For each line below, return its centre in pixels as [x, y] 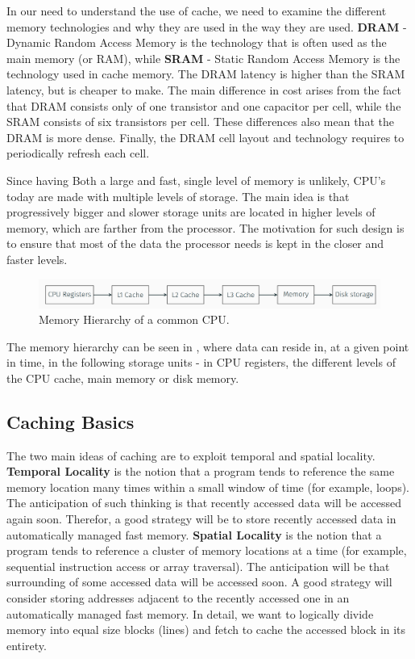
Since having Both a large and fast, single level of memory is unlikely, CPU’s [196, 180]
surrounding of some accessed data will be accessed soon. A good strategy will [199, 582]
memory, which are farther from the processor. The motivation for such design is [205, 227]
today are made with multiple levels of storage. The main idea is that [178, 196]
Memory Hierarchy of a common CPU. [134, 319]
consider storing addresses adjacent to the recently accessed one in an [178, 598]
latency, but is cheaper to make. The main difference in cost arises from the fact [204, 89]
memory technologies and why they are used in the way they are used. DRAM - [207, 26]
